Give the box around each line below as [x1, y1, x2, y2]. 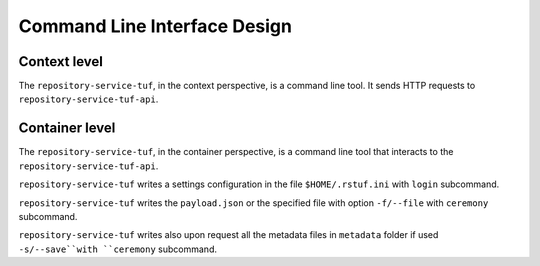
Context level [18, 53, 104, 70]
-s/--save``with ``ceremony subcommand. [18, 243, 217, 255]
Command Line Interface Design [18, 15, 292, 37]
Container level [18, 120, 116, 137]
